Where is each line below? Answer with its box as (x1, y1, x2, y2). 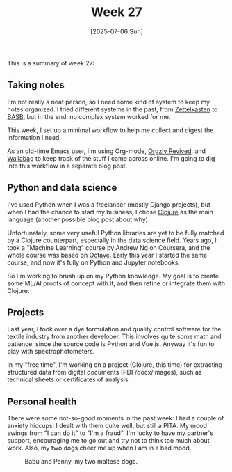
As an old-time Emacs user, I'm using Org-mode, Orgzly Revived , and (7, 147, 206, 155)
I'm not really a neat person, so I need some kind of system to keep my (7, 97, 210, 106)
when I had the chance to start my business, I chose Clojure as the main (7, 207, 213, 216)
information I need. (7, 133, 61, 141)
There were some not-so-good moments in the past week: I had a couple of (7, 414, 224, 423)
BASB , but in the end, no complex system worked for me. (7, 112, 171, 120)
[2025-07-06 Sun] (90, 27, 144, 36)
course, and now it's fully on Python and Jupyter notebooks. (7, 258, 181, 267)
